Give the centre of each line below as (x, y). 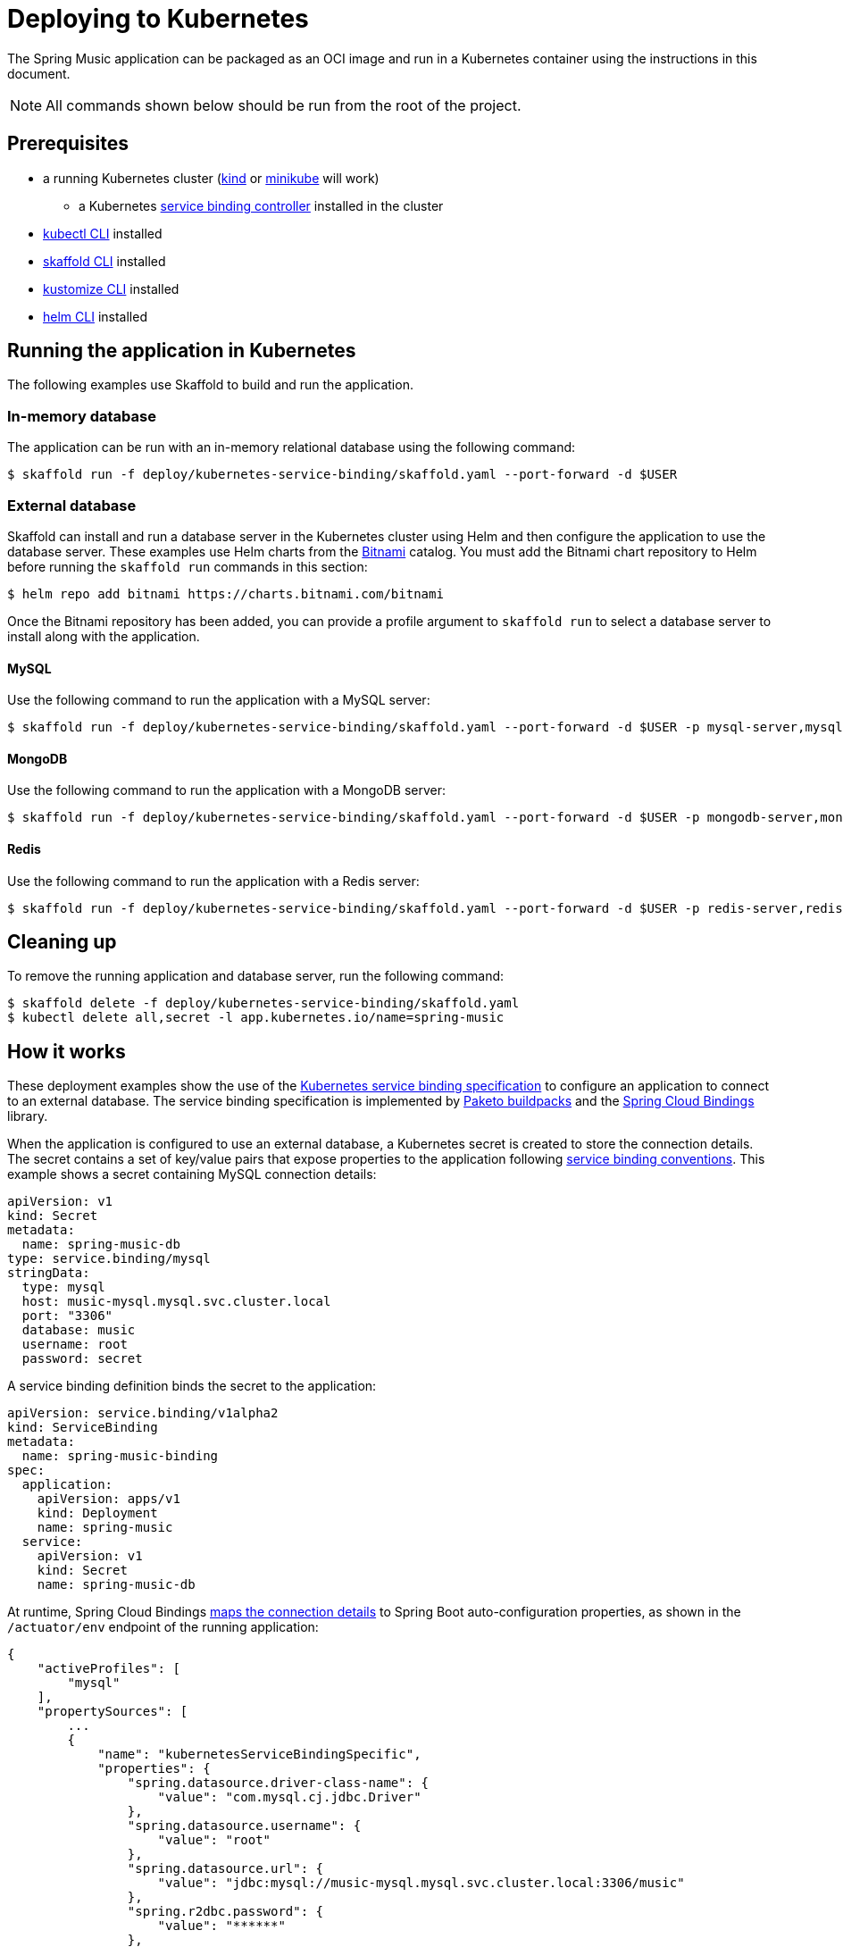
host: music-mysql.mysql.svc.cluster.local (176, 1302)
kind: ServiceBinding (83, 1428)
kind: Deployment (97, 1513)
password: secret (82, 1359)
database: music (79, 1330)
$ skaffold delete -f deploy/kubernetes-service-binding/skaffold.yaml (263, 1003)
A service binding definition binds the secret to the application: (192, 1386)
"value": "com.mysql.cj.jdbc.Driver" (289, 1797)
